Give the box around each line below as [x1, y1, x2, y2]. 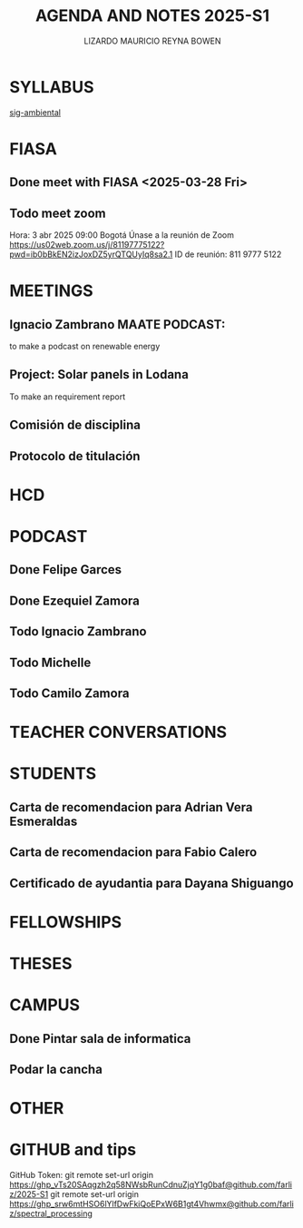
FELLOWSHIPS [9, 911, 122, 932]
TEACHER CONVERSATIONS [9, 722, 228, 742]
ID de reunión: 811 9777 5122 [174, 249, 282, 260]
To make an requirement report [9, 391, 126, 402]
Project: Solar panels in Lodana [9, 367, 189, 382]
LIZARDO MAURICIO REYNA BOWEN [83, 35, 221, 46]
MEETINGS [9, 280, 93, 301]
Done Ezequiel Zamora [9, 593, 141, 608]
